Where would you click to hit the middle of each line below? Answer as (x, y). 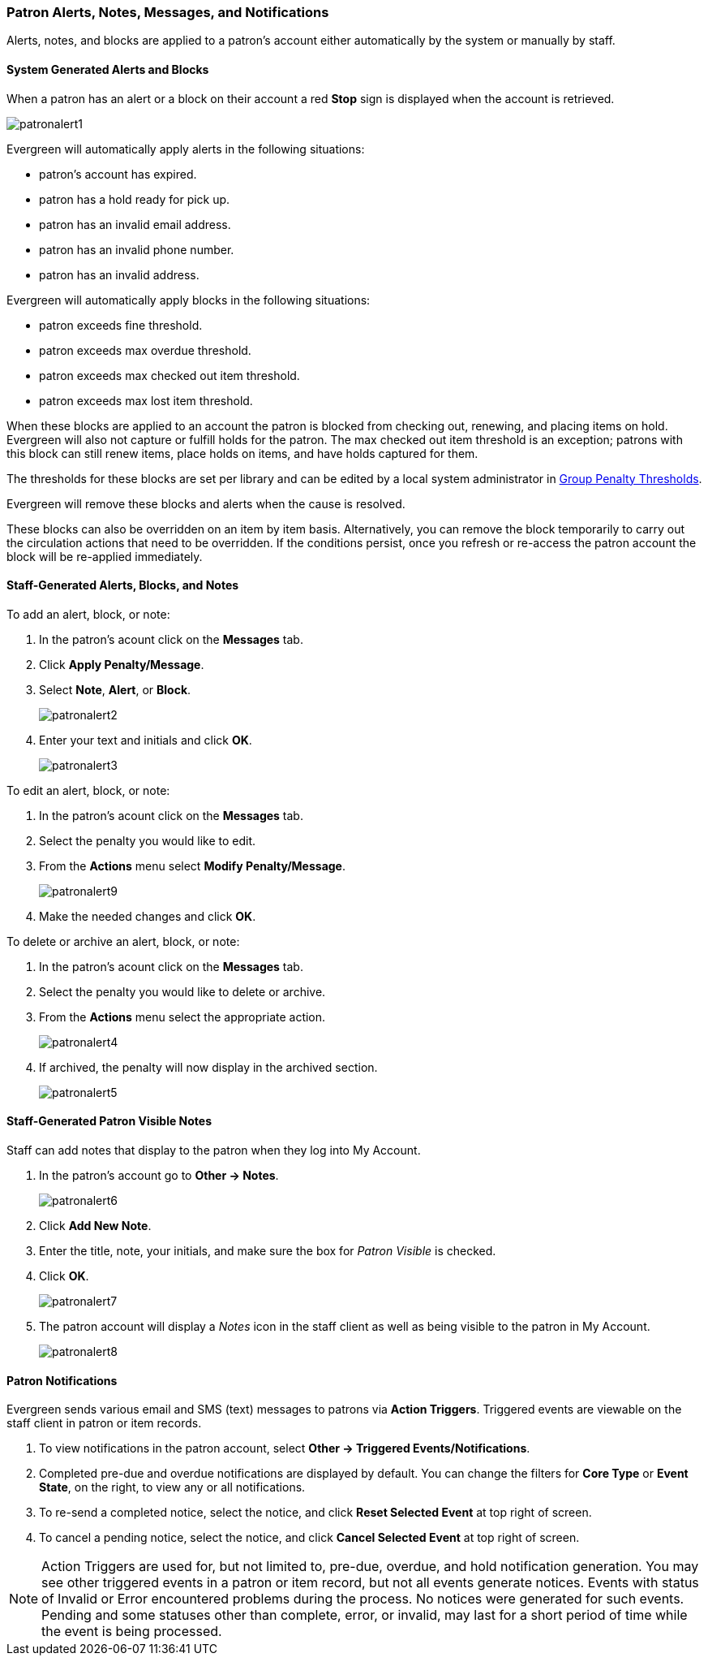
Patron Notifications (62, 1380)
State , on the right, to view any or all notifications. (172, 1487)
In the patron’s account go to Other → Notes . (159, 1176)
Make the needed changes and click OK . (148, 916)
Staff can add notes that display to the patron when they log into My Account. (214, 1150)
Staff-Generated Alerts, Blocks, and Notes (123, 585)
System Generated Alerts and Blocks (108, 69)
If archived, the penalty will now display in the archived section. (208, 1067)
